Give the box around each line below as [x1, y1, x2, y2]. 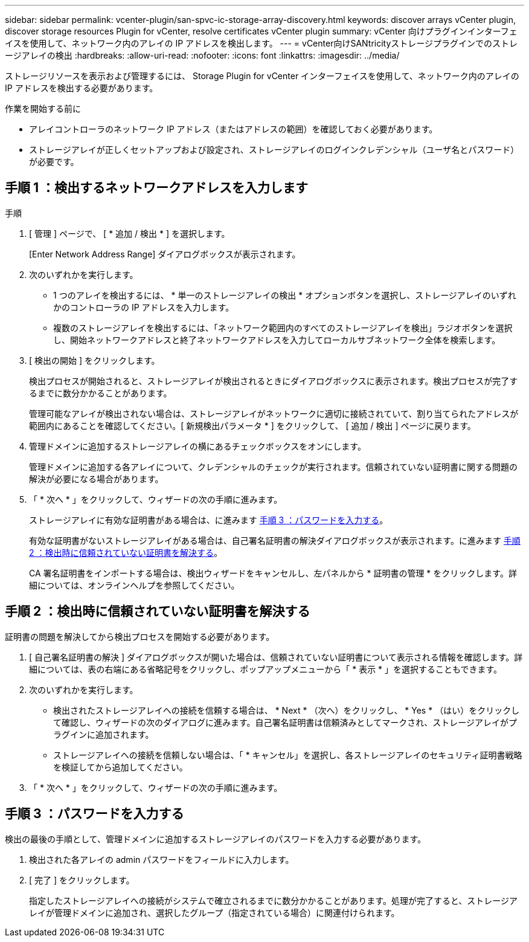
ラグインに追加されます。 [53, 729, 154, 740]
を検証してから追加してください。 [53, 761, 188, 772]
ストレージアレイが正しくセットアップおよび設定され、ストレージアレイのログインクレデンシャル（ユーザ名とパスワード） [29, 144, 519, 155]
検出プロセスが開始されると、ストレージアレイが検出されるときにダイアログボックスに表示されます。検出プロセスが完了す [29, 375, 518, 386]
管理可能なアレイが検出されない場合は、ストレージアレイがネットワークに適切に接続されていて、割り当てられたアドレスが [29, 408, 519, 419]
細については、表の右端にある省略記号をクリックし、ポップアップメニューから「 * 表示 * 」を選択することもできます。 [29, 663, 502, 674]
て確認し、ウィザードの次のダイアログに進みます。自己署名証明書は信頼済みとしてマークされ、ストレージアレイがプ [53, 717, 518, 727]
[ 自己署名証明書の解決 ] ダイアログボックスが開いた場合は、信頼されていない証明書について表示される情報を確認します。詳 [29, 651, 523, 662]
